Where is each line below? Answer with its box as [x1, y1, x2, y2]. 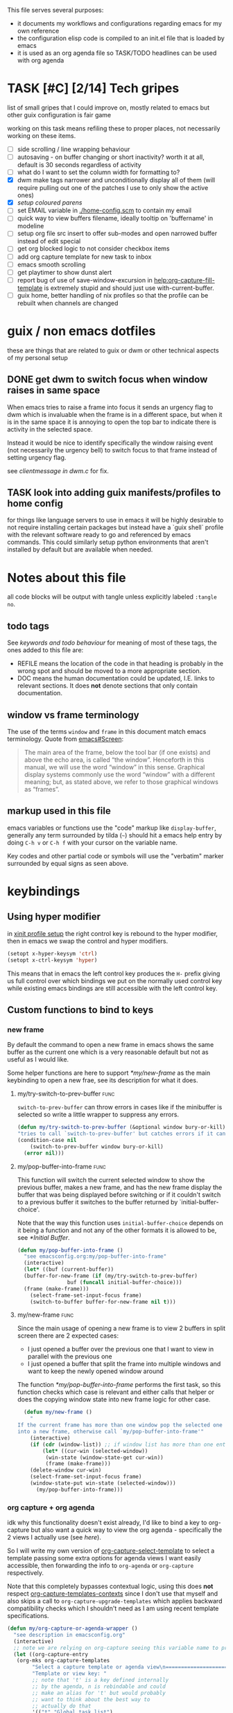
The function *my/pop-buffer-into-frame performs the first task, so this [17, 1381, 221, 1389]
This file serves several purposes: [7, 6, 104, 14]
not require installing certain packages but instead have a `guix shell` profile [7, 523, 224, 531]
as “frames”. [24, 785, 60, 793]
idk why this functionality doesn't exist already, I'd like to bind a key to [7, 1519, 207, 1527]
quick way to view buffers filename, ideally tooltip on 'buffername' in [17, 214, 214, 223]
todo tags [7, 620, 50, 632]
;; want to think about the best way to [32, 1696, 150, 1703]
